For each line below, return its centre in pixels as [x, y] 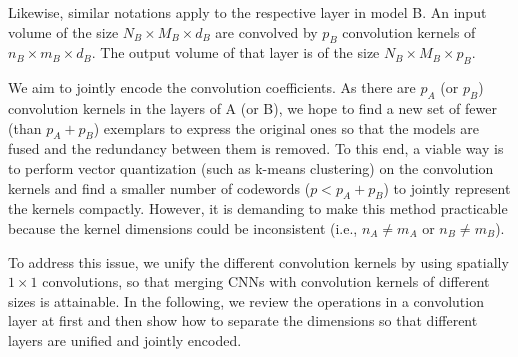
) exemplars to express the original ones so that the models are [286, 127]
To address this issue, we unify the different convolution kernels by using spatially [258, 261]
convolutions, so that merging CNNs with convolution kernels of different [266, 281]
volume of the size [63, 31]
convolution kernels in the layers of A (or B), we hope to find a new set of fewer [252, 107]
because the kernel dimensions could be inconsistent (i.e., [183, 227]
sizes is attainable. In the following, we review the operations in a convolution [246, 300]
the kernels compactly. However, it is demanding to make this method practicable [258, 208]
